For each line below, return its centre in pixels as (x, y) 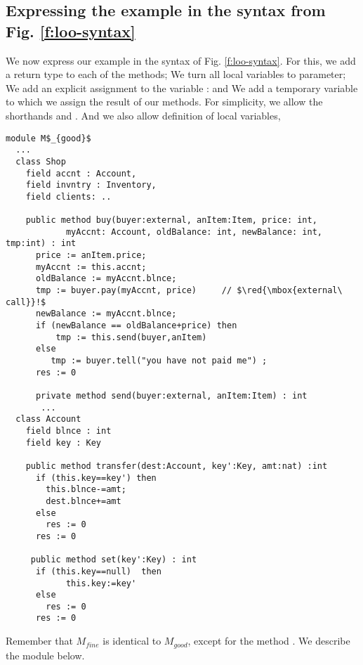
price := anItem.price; (91, 256)
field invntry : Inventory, (91, 185)
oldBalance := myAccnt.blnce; (106, 279)
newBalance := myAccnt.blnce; (106, 314)
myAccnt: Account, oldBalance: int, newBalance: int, (194, 232)
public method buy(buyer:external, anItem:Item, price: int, (171, 220)
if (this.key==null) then (98, 571)
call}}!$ (26, 302)
